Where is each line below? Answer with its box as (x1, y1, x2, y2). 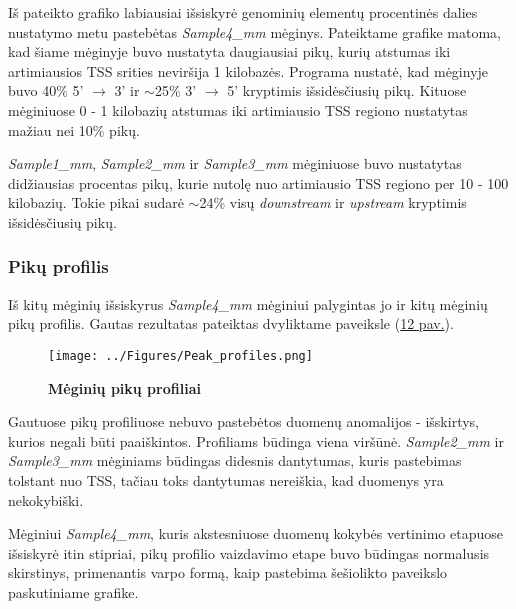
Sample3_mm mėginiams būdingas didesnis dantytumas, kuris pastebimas (8, 450, 462, 471)
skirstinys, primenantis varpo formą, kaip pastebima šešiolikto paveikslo (8, 562, 448, 583)
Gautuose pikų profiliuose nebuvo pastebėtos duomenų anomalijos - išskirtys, (8, 411, 479, 432)
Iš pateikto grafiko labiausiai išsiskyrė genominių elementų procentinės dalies (8, 2, 478, 22)
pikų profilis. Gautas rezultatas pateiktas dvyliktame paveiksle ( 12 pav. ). (8, 313, 454, 334)
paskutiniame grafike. (8, 581, 139, 602)
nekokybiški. (8, 489, 84, 510)
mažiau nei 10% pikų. (8, 119, 140, 140)
